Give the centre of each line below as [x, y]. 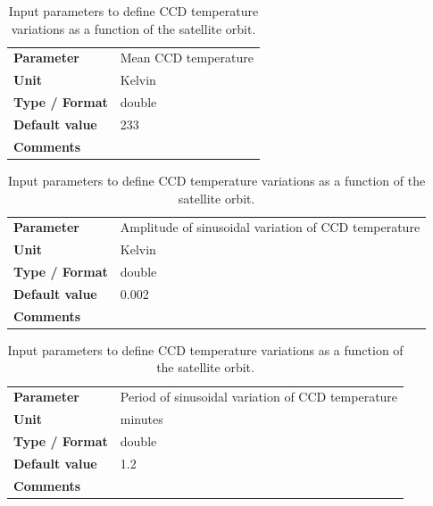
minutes [142, 419]
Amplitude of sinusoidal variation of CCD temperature [270, 227]
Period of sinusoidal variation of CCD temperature [259, 397]
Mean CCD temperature [187, 58]
